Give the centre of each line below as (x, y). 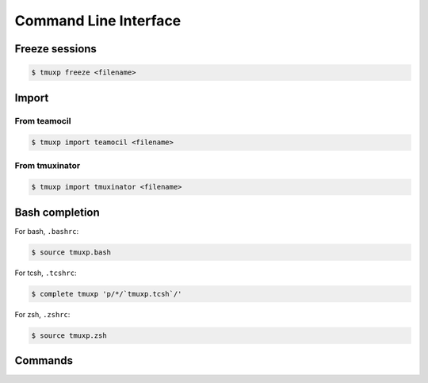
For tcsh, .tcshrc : (46, 273)
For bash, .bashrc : (47, 231)
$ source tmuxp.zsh (69, 335)
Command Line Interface (98, 21)
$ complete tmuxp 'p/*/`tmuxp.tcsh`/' (107, 294)
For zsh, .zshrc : (42, 314)
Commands (44, 361)
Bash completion (57, 212)
